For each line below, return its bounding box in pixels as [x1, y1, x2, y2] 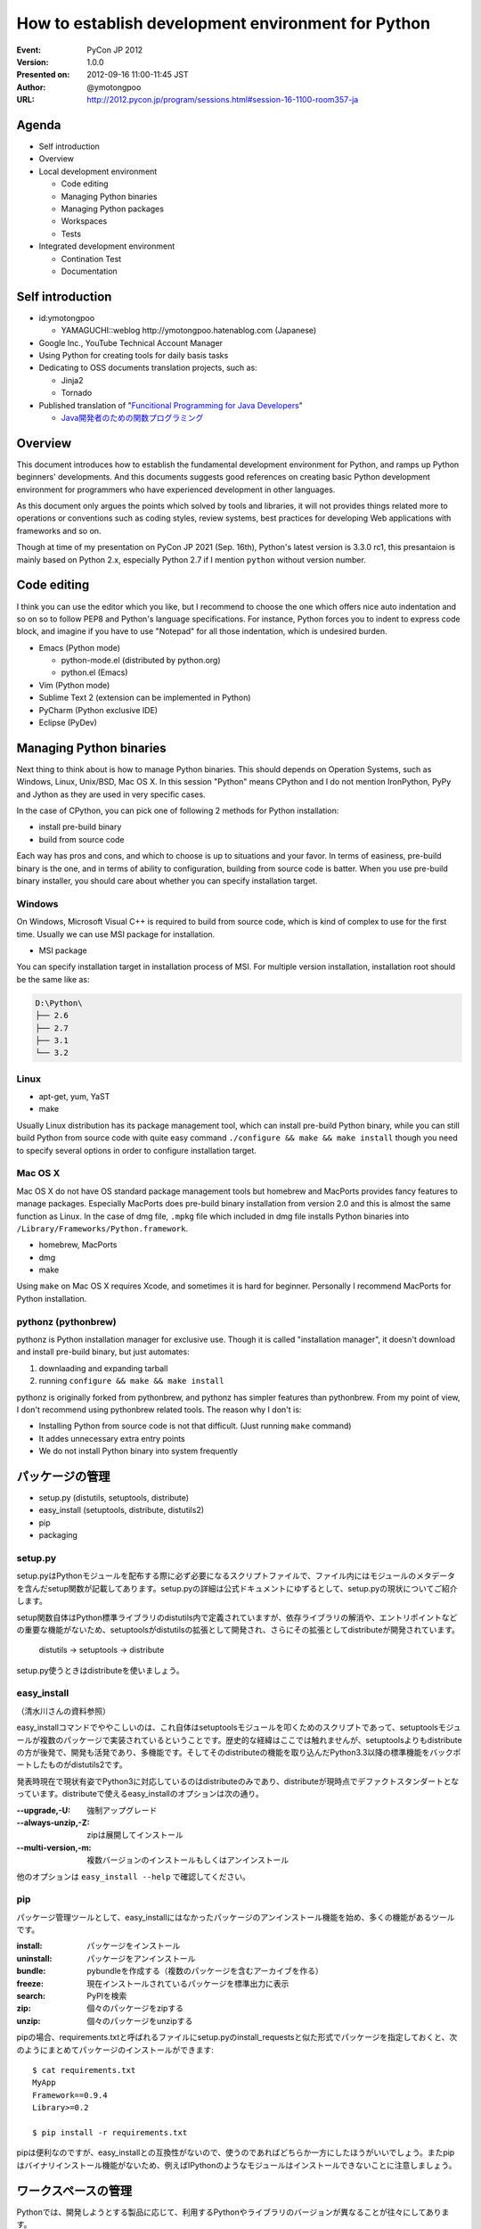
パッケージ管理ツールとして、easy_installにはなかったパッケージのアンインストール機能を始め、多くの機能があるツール [16, 1912, 455, 1922]
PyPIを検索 [86, 1991, 127, 2001]
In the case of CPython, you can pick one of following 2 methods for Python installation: [16, 805, 339, 816]
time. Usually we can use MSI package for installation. [16, 928, 216, 940]
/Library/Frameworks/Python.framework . [16, 1222, 189, 1234]
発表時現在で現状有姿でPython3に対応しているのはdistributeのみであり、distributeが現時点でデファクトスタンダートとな [16, 1775, 460, 1787]
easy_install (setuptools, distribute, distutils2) [38, 1505, 205, 1516]
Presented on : [16, 70, 70, 80]
